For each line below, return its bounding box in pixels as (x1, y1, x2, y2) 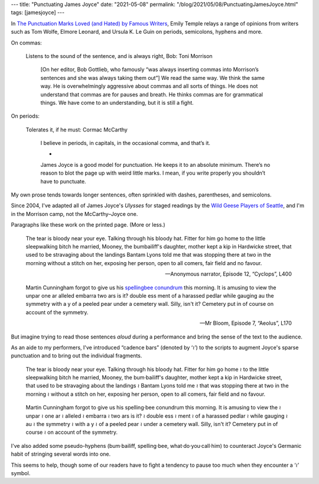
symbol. (11, 469, 31, 476)
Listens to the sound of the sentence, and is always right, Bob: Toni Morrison (25, 52, 213, 59)
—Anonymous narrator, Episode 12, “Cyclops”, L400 (165, 270, 292, 278)
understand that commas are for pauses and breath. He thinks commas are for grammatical (40, 91, 263, 98)
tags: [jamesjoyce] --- (11, 9, 65, 16)
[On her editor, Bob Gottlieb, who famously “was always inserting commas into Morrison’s (40, 66, 259, 73)
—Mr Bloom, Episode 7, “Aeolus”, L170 (200, 320, 292, 327)
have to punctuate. (40, 178, 86, 185)
